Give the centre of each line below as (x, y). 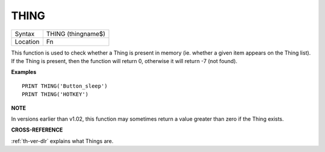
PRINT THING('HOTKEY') (55, 94)
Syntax (25, 34)
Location (27, 41)
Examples (24, 72)
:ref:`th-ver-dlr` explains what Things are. (62, 141)
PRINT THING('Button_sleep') (65, 86)
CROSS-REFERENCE (37, 130)
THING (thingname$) (76, 34)
